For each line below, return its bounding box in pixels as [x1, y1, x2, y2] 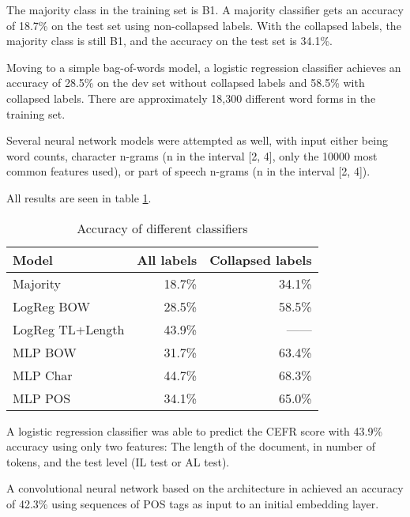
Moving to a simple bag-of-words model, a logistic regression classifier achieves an [6, 58, 401, 75]
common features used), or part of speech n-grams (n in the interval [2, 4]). [6, 163, 371, 179]
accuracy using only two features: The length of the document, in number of [6, 438, 375, 455]
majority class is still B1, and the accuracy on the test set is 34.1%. [6, 32, 333, 49]
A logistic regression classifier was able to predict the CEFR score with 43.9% [6, 422, 383, 439]
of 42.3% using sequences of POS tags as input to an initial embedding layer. [6, 495, 379, 511]
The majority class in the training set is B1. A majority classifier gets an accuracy [6, 2, 404, 17]
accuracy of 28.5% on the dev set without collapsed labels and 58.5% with [6, 74, 365, 91]
